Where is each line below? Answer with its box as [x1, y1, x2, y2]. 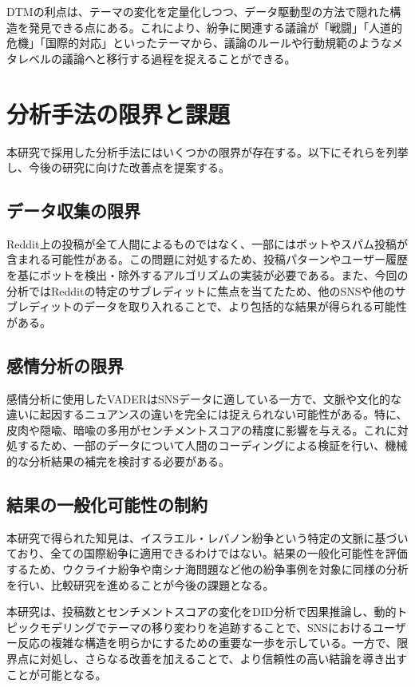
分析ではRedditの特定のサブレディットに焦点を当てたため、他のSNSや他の [6, 282, 395, 299]
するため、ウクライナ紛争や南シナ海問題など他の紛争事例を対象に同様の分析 [6, 561, 409, 578]
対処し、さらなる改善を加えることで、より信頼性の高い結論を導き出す [39, 649, 408, 666]
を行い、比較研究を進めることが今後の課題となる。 [6, 576, 275, 593]
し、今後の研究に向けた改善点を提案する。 [6, 159, 230, 176]
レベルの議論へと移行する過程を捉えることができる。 [17, 50, 296, 66]
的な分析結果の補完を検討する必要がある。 [6, 453, 230, 470]
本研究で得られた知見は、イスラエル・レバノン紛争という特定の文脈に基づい [6, 529, 409, 546]
